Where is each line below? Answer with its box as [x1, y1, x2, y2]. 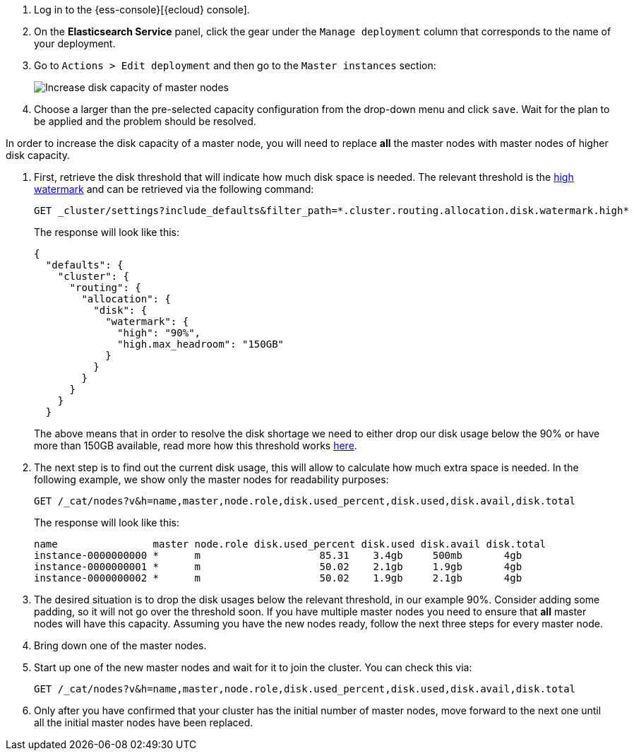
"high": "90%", [117, 327, 201, 338]
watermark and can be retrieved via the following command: [34, 183, 314, 195]
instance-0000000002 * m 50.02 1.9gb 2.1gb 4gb [34, 572, 522, 584]
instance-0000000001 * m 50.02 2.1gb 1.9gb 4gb [34, 561, 522, 572]
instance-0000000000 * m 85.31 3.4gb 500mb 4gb [34, 550, 522, 561]
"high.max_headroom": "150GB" [117, 338, 285, 350]
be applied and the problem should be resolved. [34, 115, 256, 127]
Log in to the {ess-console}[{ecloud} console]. [34, 4, 250, 16]
